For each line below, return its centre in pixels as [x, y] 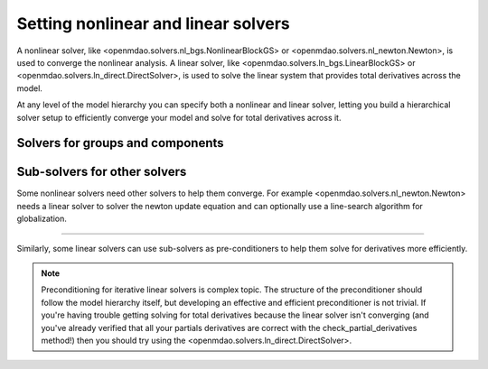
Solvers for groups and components [121, 143]
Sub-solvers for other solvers [102, 172]
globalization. [42, 219]
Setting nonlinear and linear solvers [154, 23]
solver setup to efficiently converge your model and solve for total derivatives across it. [179, 117]
